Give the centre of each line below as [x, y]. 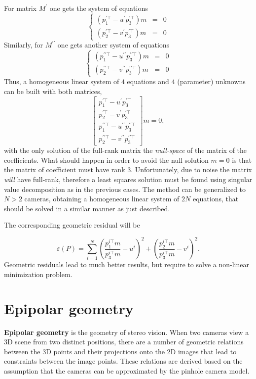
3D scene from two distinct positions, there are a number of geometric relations [124, 342]
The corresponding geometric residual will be [72, 225]
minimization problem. [38, 274]
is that [242, 160]
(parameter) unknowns [211, 81]
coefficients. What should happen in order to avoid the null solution [106, 160]
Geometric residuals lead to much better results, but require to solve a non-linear [127, 264]
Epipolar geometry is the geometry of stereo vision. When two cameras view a [127, 332]
